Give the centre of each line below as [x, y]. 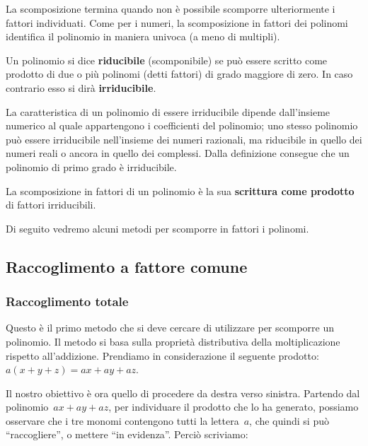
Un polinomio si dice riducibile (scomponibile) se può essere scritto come [167, 60]
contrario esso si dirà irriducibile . [81, 87]
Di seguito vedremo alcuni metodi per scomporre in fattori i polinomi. [157, 228]
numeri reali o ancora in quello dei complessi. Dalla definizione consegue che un [178, 153]
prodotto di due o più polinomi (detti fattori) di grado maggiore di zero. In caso [179, 74]
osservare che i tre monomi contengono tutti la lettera [122, 420]
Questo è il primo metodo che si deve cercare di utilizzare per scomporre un [170, 328]
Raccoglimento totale [67, 301]
